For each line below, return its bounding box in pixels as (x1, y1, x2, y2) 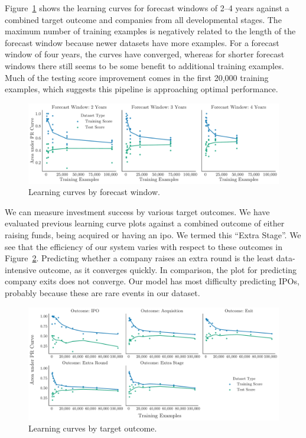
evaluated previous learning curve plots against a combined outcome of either (5, 217, 285, 229)
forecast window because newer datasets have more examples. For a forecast (5, 36, 279, 48)
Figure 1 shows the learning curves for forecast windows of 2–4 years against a (5, 2, 289, 14)
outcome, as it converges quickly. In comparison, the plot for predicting (39, 263, 297, 275)
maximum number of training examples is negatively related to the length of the (5, 25, 296, 37)
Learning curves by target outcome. (28, 422, 157, 434)
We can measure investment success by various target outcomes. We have (5, 205, 270, 218)
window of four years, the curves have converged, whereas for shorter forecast (5, 48, 285, 60)
